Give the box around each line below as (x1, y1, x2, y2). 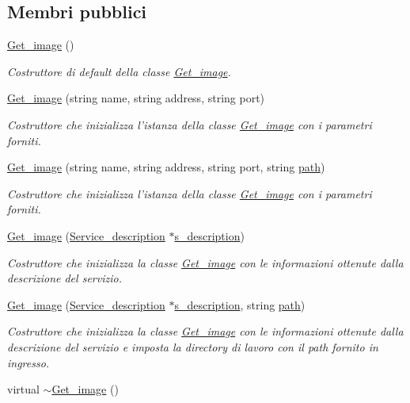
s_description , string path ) (174, 296, 306, 313)
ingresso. (7, 354, 50, 370)
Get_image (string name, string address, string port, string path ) (7, 159, 325, 175)
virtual (7, 381, 40, 397)
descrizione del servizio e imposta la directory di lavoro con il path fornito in (7, 338, 378, 355)
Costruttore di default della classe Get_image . (7, 63, 231, 79)
